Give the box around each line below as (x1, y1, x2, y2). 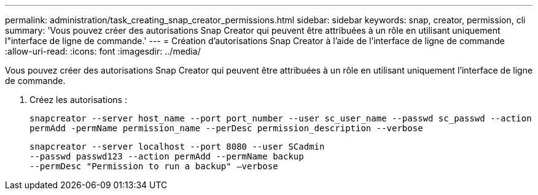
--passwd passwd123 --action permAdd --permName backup (29, 151, 304, 161)
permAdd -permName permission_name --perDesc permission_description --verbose (29, 123, 423, 133)
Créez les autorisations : (29, 94, 127, 105)
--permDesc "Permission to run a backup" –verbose (29, 161, 278, 171)
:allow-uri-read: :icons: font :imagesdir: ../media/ (5, 46, 201, 56)
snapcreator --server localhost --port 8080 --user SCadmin (29, 142, 325, 151)
